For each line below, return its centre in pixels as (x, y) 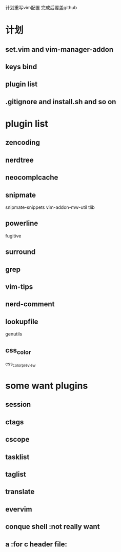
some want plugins (47, 386)
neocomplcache (32, 178)
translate (20, 492)
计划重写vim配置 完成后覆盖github (41, 7)
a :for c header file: (36, 544)
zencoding (23, 143)
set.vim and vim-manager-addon (59, 50)
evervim (19, 509)
